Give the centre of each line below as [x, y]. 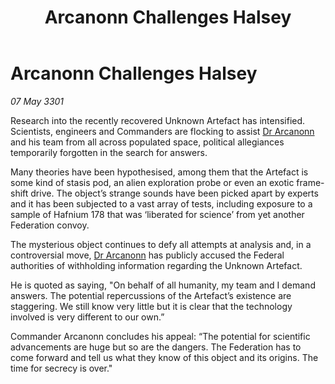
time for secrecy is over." [61, 368]
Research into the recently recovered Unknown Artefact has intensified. [158, 120]
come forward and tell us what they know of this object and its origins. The [164, 357]
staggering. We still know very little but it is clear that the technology [151, 306]
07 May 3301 [37, 101]
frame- [310, 182]
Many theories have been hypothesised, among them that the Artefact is [159, 172]
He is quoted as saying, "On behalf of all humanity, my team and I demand [163, 285]
